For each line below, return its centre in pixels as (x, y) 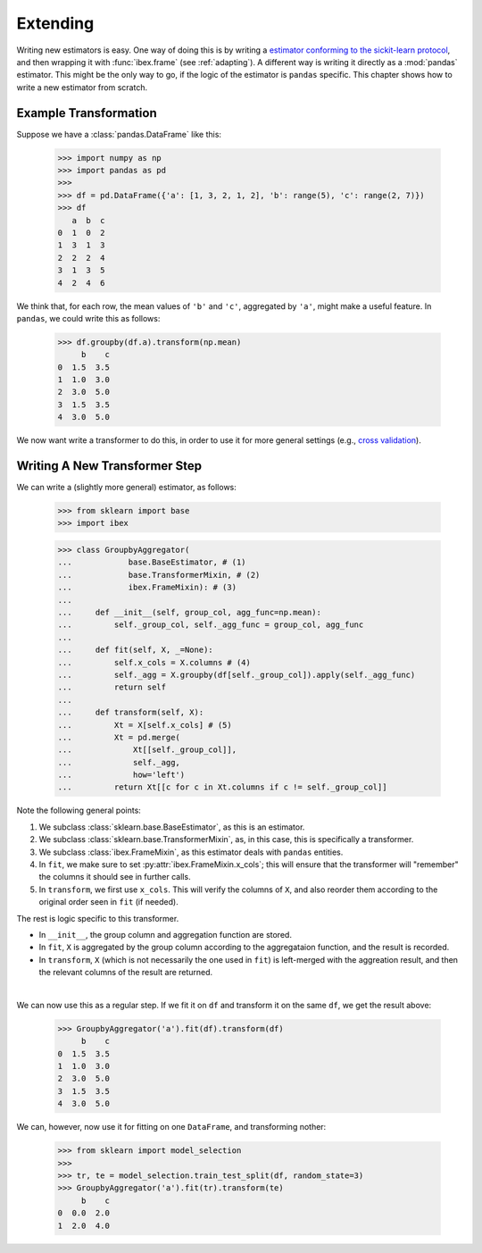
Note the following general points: (79, 810)
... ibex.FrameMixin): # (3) (147, 588)
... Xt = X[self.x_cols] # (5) (145, 725)
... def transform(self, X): (131, 713)
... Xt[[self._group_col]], (147, 750)
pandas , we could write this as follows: (88, 318)
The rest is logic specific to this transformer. (98, 918)
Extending (55, 23)
